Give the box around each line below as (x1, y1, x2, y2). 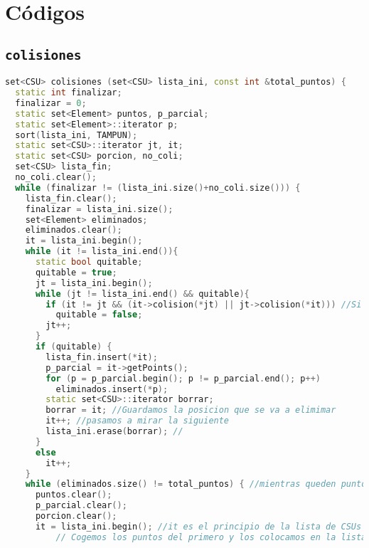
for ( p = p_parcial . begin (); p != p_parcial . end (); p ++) (46, 373, 321, 384)
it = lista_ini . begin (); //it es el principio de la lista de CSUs (35, 521, 362, 532)
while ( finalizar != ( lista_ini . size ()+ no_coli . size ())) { (15, 182, 301, 193)
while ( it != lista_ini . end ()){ (25, 246, 178, 257)
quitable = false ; (55, 310, 143, 320)
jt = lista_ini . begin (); (35, 278, 153, 288)
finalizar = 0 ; (15, 98, 87, 108)
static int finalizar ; (15, 88, 122, 98)
